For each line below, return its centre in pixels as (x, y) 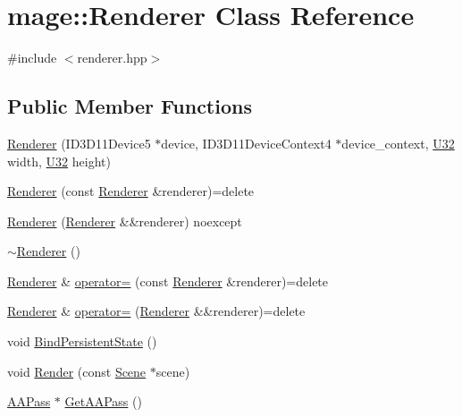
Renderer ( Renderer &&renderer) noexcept (125, 221)
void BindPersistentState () (82, 341)
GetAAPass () (103, 401)
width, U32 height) (59, 161)
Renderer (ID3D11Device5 (79, 143)
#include (32, 58)
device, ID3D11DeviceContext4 (246, 143)
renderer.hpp (112, 58)
